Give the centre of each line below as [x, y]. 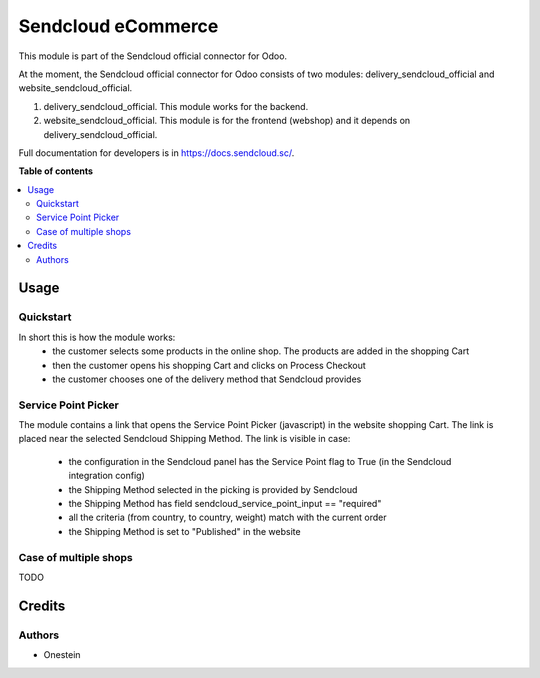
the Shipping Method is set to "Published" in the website [184, 531]
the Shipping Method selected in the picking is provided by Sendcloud [213, 489]
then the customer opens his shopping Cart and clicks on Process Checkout [209, 365]
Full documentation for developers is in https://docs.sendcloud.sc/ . [156, 152]
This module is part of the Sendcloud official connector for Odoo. [153, 56]
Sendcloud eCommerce [118, 26]
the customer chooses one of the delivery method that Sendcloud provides [207, 379]
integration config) [106, 476]
